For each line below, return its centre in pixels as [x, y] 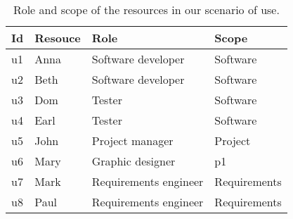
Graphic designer [134, 161]
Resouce [58, 38]
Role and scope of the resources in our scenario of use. [146, 10]
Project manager [132, 140]
